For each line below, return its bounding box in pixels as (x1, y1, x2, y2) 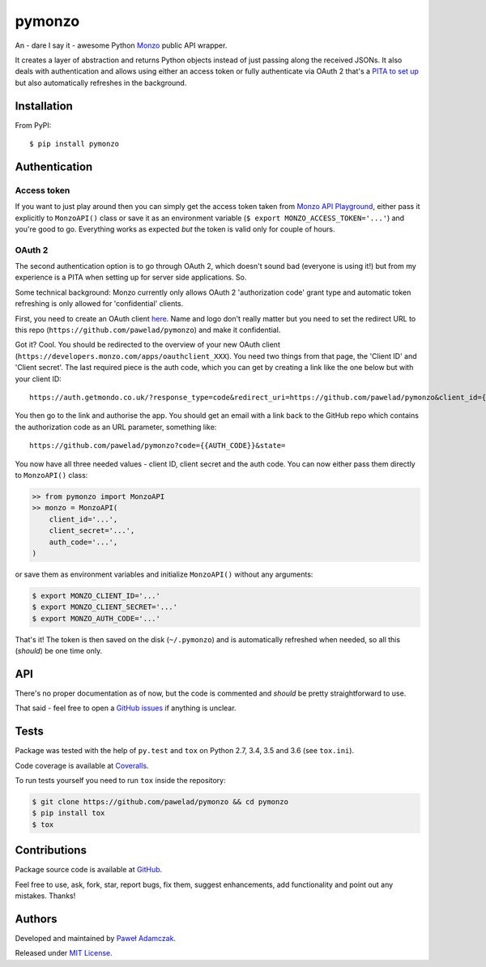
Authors (15, 912, 58, 926)
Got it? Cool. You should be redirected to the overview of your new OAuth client (15, 340, 281, 350)
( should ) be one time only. (15, 646, 103, 656)
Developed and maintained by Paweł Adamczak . (15, 933, 177, 943)
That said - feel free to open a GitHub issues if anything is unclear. (15, 703, 237, 713)
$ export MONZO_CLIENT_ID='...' (32, 591, 161, 600)
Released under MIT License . (15, 948, 113, 958)
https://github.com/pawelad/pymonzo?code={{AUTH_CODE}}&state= (29, 441, 286, 450)
